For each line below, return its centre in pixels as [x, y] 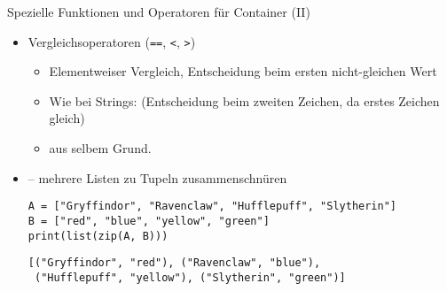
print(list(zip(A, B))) [98, 236]
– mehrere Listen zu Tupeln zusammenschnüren [157, 177]
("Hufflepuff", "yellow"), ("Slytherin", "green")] [190, 277]
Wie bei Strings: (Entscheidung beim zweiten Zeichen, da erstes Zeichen [244, 100]
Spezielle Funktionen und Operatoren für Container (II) [159, 11]
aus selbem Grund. [100, 148]
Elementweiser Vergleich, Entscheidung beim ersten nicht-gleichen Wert [243, 71]
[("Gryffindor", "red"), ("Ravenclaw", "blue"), [174, 263]
